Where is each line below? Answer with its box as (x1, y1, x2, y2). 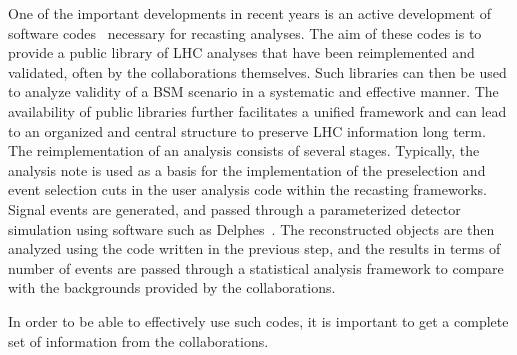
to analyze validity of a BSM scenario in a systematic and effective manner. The (8, 81, 499, 102)
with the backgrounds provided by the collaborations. (8, 277, 336, 298)
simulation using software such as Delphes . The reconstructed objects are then (8, 218, 495, 239)
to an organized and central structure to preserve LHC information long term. (8, 120, 486, 141)
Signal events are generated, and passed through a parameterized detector (8, 198, 461, 219)
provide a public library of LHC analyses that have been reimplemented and (8, 42, 475, 63)
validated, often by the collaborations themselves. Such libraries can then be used (8, 61, 507, 82)
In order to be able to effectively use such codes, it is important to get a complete (8, 310, 509, 331)
